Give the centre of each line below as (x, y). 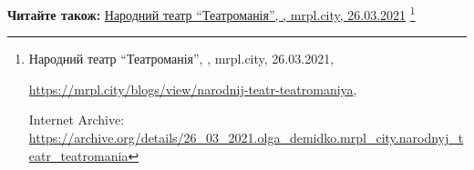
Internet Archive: (77, 120)
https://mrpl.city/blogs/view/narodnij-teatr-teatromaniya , (193, 89)
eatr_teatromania (78, 155)
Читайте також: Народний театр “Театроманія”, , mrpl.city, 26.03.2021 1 (211, 13)
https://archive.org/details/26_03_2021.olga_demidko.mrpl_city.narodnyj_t (246, 138)
